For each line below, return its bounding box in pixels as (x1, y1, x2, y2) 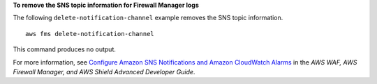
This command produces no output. (13, 45, 117, 53)
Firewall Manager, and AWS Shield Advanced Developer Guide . (13, 67, 195, 76)
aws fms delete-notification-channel (25, 30, 155, 37)
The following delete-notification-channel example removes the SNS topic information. (13, 14, 283, 22)
